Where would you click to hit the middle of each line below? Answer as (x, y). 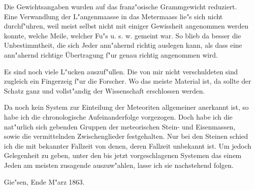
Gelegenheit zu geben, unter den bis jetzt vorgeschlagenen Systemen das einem (123, 155)
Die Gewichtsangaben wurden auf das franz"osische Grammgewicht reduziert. (121, 6)
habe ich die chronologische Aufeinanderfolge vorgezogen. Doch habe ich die (118, 116)
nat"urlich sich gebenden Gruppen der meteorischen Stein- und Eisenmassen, (120, 126)
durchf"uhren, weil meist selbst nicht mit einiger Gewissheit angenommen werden (126, 26)
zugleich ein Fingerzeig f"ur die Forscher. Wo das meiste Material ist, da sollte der (128, 81)
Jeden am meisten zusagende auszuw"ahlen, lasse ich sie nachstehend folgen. (119, 165)
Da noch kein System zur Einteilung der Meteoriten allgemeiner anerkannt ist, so (127, 107)
